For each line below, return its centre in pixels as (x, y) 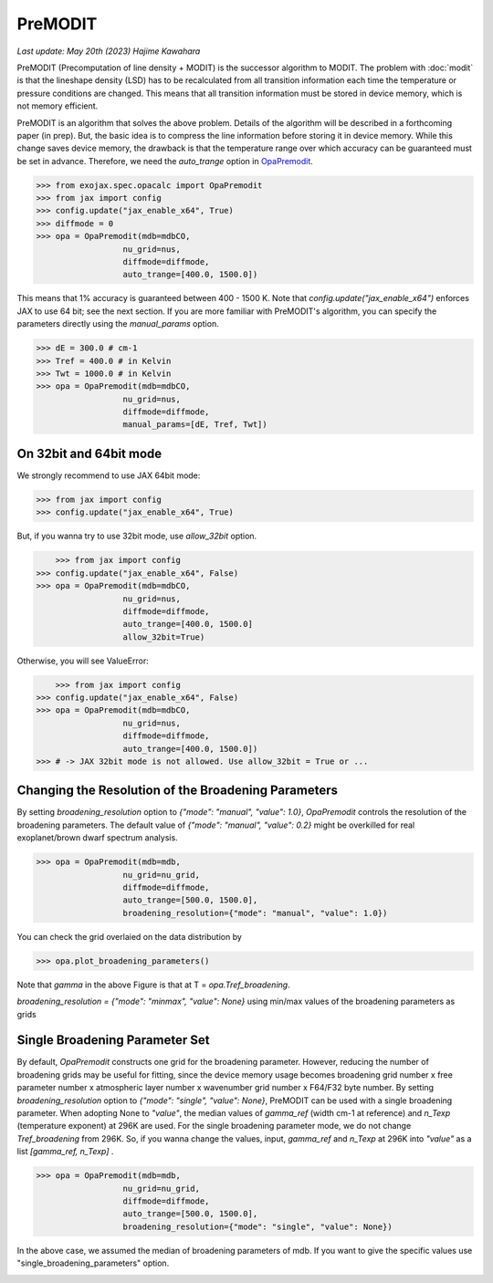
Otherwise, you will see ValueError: (83, 661)
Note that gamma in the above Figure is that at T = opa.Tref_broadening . (154, 985)
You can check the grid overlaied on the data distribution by (129, 936)
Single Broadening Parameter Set (113, 1040)
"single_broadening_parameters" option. (93, 1263)
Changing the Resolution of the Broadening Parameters (177, 791)
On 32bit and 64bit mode (89, 453)
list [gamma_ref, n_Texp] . (65, 1152)
